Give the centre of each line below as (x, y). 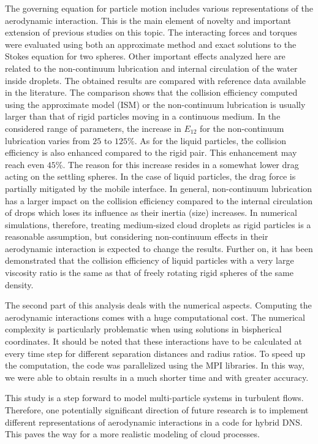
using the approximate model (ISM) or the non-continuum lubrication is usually (155, 104)
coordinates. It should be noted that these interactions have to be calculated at (153, 341)
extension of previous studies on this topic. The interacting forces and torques (151, 32)
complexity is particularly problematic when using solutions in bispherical (143, 329)
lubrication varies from (47, 140)
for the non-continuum (242, 128)
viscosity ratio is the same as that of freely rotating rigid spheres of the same (149, 273)
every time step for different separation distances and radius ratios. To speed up (155, 353)
